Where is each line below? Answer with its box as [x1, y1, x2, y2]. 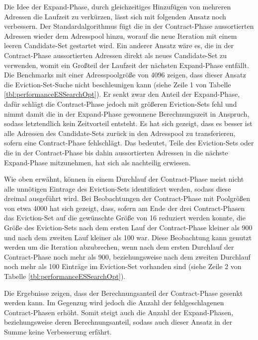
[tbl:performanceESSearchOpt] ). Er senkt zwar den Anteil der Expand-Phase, [4, 89, 240, 99]
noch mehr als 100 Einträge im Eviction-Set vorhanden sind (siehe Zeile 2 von [4, 261, 242, 272]
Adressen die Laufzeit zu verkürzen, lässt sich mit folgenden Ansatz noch [4, 11, 226, 21]
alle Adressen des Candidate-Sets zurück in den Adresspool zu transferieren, [4, 128, 236, 138]
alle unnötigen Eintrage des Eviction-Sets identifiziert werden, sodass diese [4, 183, 231, 194]
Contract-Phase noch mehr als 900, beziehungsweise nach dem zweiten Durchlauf [4, 251, 251, 262]
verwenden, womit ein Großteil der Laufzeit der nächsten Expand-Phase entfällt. [4, 60, 249, 70]
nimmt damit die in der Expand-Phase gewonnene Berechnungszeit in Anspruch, [4, 108, 250, 119]
